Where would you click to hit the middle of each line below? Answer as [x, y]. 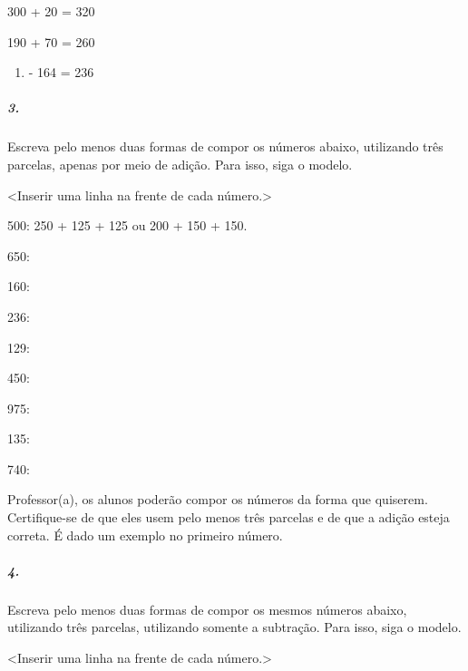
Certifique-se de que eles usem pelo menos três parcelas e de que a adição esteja [229, 517]
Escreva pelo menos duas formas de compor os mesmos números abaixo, [207, 609]
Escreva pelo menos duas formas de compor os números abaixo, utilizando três [225, 146]
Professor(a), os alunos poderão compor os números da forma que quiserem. [218, 499]
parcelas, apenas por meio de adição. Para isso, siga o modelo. [180, 164]
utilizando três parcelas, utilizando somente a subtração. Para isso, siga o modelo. [234, 627]
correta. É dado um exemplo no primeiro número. [145, 535]
